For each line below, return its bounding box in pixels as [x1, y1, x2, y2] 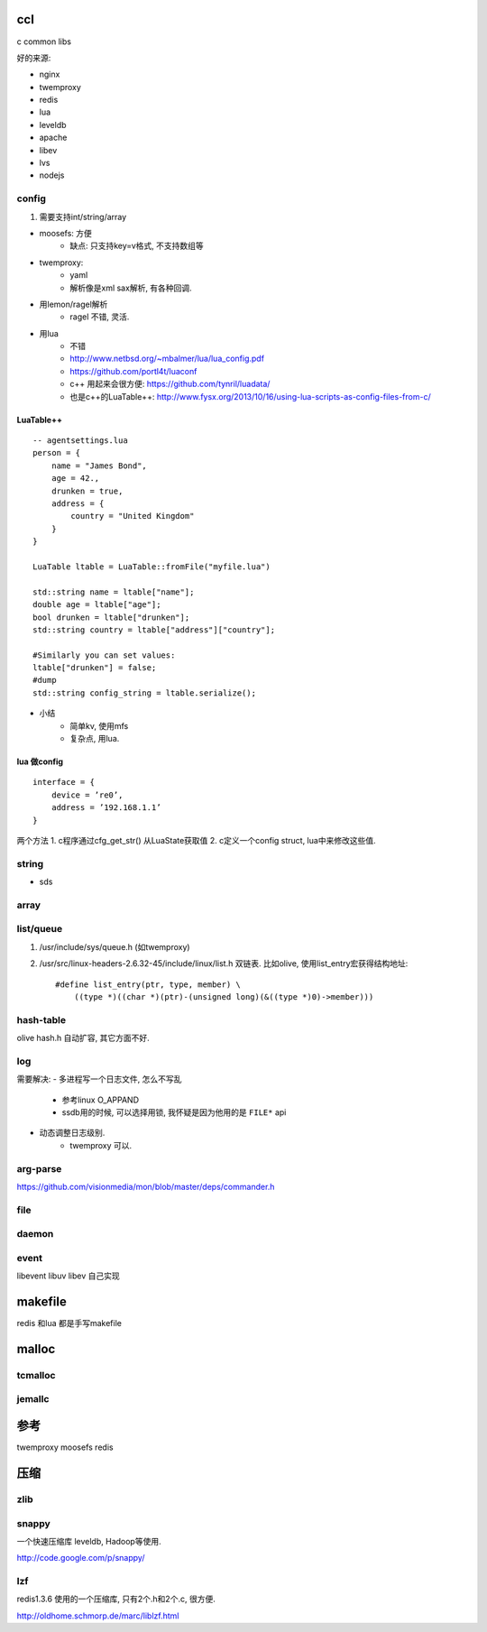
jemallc [16, 1393, 50, 1406]
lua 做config [16, 756, 63, 767]
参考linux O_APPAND [61, 1094, 140, 1105]
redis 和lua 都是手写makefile [16, 1318, 122, 1329]
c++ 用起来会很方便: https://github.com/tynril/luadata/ [69, 379, 271, 390]
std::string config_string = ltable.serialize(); [32, 687, 257, 698]
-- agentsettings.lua [32, 436, 128, 446]
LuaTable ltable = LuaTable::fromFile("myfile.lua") [32, 561, 271, 572]
